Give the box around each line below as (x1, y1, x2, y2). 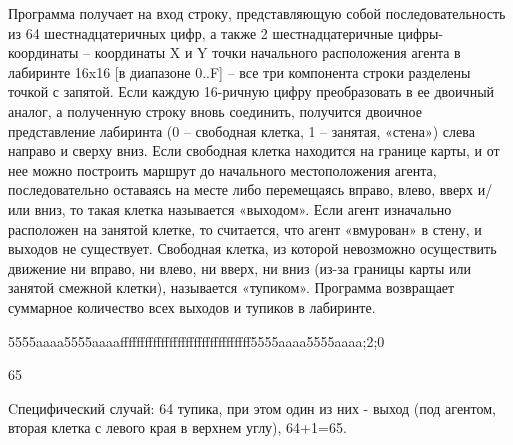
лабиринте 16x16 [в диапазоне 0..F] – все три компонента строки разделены (8, 61, 471, 82)
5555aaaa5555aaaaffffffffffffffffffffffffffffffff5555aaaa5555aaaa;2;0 (8, 330, 385, 351)
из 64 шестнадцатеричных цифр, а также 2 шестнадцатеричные (8, 22, 394, 43)
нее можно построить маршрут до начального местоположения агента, (8, 159, 437, 180)
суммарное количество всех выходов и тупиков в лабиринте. (8, 296, 376, 317)
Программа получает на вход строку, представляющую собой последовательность (8, 3, 506, 23)
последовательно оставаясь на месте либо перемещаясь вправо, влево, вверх (8, 179, 474, 200)
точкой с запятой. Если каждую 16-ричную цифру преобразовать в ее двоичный (8, 81, 495, 102)
